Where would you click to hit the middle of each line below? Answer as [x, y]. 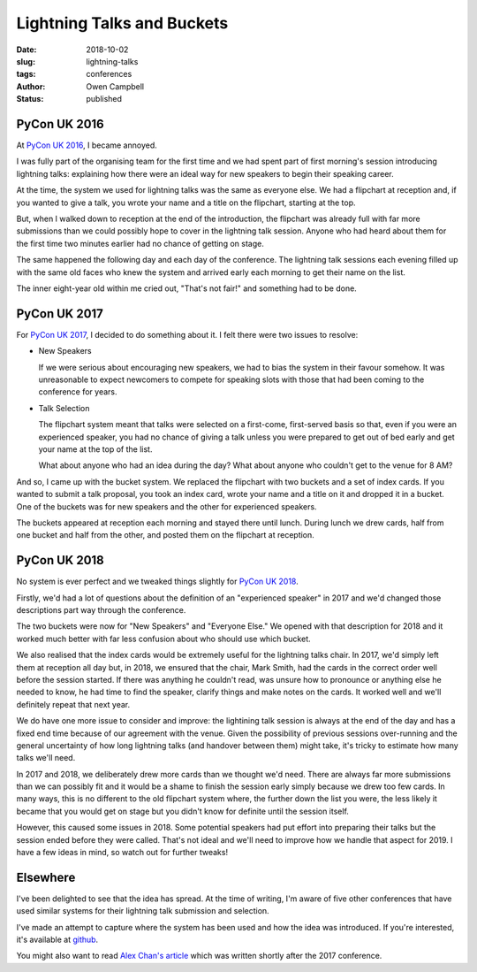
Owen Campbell [115, 86]
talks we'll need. [46, 758]
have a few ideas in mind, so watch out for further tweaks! [122, 853]
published [104, 99]
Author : [31, 86]
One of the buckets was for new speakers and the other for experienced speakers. [167, 506]
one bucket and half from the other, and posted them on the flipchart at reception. [166, 535]
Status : [30, 99]
